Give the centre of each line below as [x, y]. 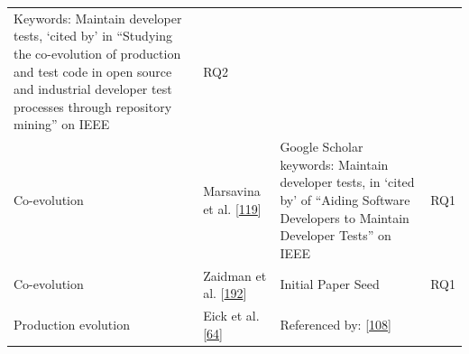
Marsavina [232, 191]
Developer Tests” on [336, 235]
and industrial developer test [93, 89]
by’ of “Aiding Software [345, 199]
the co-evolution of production [97, 53]
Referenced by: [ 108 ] [336, 324]
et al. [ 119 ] [232, 208]
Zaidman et [235, 275]
